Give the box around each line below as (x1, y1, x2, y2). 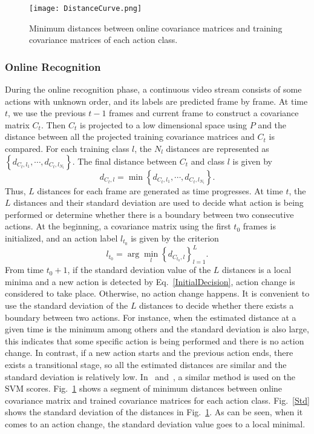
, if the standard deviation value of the (67, 263, 211, 276)
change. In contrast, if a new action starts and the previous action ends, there (5, 346, 293, 359)
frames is (243, 220, 276, 232)
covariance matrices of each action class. (29, 33, 178, 46)
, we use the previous (8, 107, 86, 119)
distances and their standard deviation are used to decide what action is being (13, 196, 304, 209)
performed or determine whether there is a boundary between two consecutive (5, 208, 294, 220)
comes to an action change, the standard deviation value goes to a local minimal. (5, 417, 306, 430)
